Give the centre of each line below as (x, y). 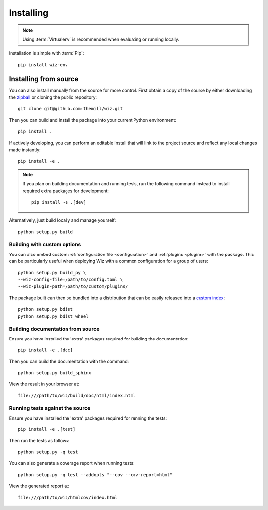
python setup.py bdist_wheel (53, 316)
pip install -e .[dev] (59, 202)
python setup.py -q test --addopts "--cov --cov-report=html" (95, 474)
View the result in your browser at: (44, 384)
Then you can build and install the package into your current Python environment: (93, 120)
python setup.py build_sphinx (55, 373)
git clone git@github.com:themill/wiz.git (70, 109)
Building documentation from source (54, 329)
